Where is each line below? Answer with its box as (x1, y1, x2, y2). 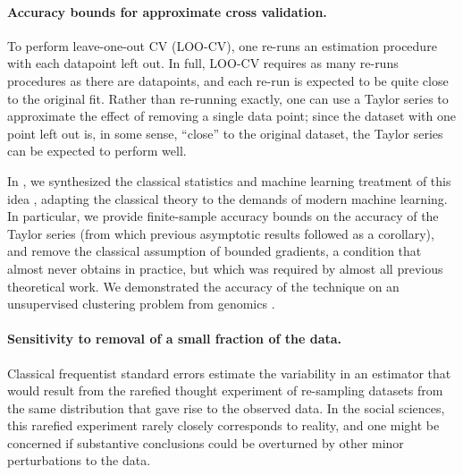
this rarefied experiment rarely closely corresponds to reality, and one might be (7, 416, 440, 435)
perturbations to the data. (7, 451, 151, 470)
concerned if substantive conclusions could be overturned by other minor (7, 433, 404, 452)
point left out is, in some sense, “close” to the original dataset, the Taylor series (7, 123, 443, 142)
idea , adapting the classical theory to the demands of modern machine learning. (7, 189, 448, 208)
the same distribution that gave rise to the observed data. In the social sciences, (7, 398, 445, 417)
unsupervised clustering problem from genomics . (7, 294, 275, 313)
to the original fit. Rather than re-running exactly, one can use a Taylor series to (7, 89, 449, 107)
